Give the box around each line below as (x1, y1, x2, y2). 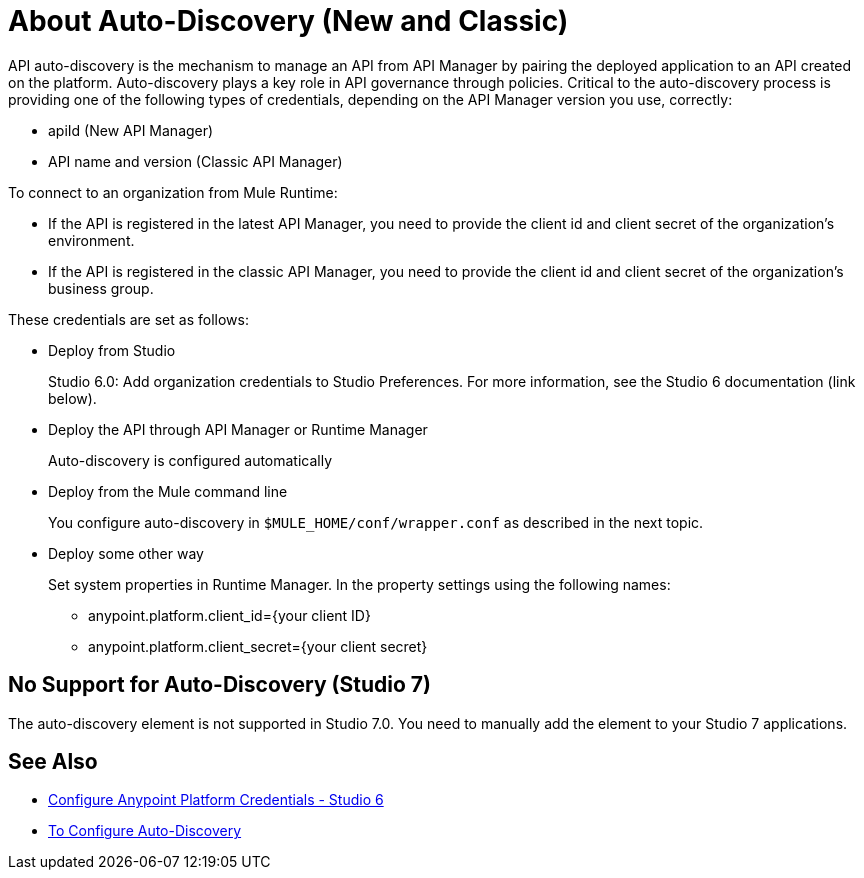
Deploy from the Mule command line (48, 482, 288, 500)
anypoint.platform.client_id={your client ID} (88, 606, 371, 624)
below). (48, 389, 97, 407)
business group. (48, 279, 154, 297)
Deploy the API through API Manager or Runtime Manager (48, 420, 428, 438)
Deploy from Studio (48, 341, 176, 359)
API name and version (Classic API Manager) (48, 152, 343, 170)
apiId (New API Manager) (48, 121, 214, 139)
